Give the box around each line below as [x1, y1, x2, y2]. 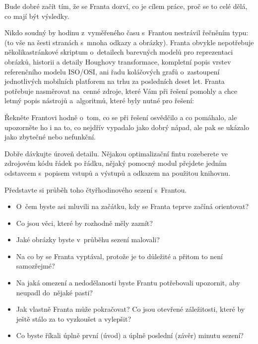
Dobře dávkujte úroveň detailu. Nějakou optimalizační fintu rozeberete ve [4, 148, 228, 158]
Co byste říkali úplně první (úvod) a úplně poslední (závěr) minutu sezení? [16, 330, 244, 341]
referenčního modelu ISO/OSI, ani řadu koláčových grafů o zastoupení [4, 66, 220, 76]
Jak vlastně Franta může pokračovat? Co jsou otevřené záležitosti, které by [16, 304, 245, 314]
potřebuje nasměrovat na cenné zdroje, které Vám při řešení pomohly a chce [4, 85, 237, 96]
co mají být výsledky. [4, 10, 69, 21]
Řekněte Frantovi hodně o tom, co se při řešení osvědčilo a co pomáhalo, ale [4, 112, 237, 122]
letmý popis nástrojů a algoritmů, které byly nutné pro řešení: [4, 95, 194, 106]
